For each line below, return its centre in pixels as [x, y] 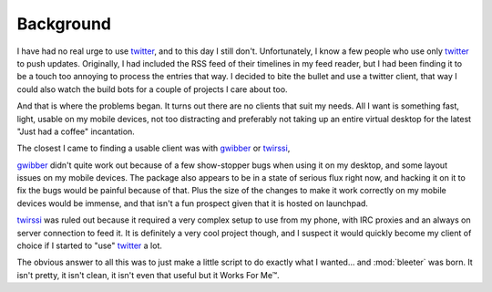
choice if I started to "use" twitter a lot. [90, 245]
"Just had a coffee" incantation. [76, 131]
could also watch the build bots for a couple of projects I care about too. [152, 89]
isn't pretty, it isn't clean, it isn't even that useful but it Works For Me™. [148, 275]
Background [64, 24]
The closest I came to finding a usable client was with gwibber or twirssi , [154, 148]
